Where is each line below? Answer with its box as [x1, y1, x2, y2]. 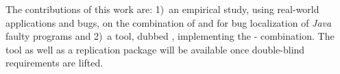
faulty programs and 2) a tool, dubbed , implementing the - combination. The [5, 29, 335, 43]
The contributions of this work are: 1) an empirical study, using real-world [5, 2, 319, 16]
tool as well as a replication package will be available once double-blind [5, 42, 305, 56]
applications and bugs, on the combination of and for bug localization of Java [5, 15, 332, 29]
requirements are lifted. [5, 56, 104, 70]
